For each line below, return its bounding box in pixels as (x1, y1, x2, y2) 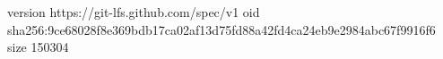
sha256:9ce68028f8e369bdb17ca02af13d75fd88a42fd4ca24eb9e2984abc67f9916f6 (7, 20, 436, 38)
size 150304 (7, 38, 69, 56)
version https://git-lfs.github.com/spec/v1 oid (7, 3, 260, 21)
